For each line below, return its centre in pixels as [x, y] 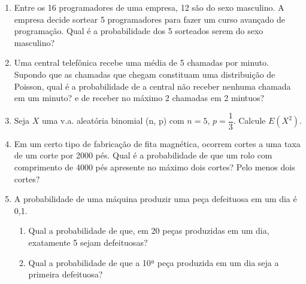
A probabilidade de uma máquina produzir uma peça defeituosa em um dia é [155, 199]
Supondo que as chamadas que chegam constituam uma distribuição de [145, 74]
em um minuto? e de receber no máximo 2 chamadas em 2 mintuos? [139, 98]
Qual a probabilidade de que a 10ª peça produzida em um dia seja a [154, 262]
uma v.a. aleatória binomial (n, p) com [113, 120]
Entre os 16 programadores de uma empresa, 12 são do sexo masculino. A [149, 7]
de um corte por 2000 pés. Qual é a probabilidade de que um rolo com [143, 155]
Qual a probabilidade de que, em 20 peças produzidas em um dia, [149, 230]
